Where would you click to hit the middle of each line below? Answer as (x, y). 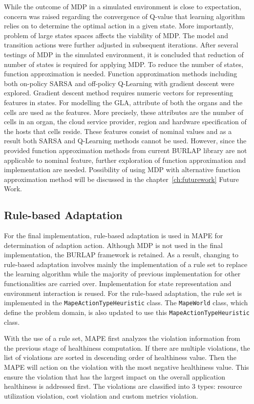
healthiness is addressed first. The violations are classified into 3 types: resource (123, 386)
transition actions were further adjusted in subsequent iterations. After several (121, 45)
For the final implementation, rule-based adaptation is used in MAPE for (114, 236)
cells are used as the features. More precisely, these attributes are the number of (124, 112)
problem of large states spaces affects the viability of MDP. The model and (116, 35)
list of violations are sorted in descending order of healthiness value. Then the (120, 357)
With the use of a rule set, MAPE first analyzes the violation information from (122, 338)
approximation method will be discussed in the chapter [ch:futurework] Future (121, 179)
